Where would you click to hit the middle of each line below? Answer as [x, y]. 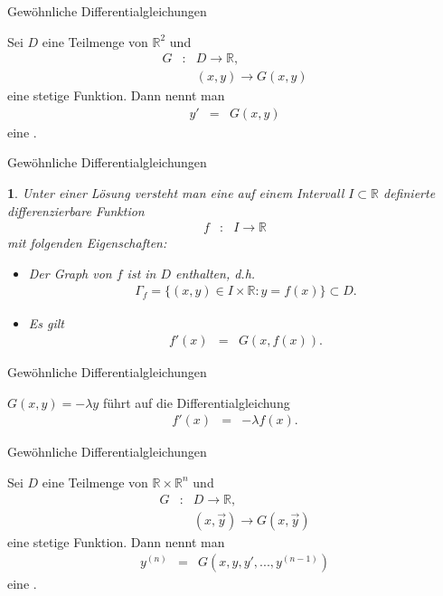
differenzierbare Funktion [76, 210]
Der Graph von [70, 273]
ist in [141, 273]
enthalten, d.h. [216, 273]
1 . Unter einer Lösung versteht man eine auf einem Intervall [176, 193]
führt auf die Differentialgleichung [196, 402]
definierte [410, 193]
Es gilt [46, 322]
